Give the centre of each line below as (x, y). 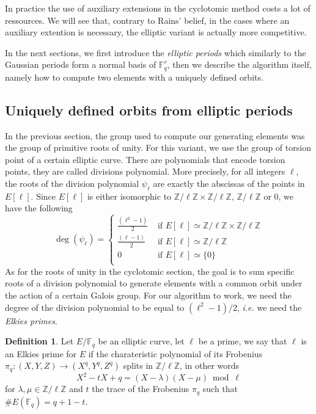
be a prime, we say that (243, 341)
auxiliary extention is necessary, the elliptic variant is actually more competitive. (156, 32)
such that (220, 389)
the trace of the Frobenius (141, 389)
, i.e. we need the (269, 307)
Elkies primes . (31, 320)
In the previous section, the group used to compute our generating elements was (155, 135)
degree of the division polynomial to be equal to (95, 307)
